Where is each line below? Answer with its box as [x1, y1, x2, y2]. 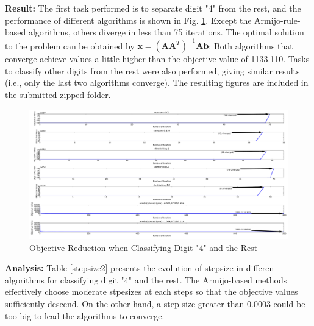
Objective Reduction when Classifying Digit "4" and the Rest [29, 241, 258, 253]
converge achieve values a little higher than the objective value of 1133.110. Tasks [5, 52, 310, 65]
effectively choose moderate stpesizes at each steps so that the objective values [5, 285, 298, 298]
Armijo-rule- [254, 13, 301, 26]
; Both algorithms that [209, 39, 293, 52]
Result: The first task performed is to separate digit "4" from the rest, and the [5, 2, 301, 14]
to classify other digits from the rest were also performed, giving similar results [5, 64, 300, 77]
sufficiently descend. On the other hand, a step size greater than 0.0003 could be [5, 297, 305, 310]
